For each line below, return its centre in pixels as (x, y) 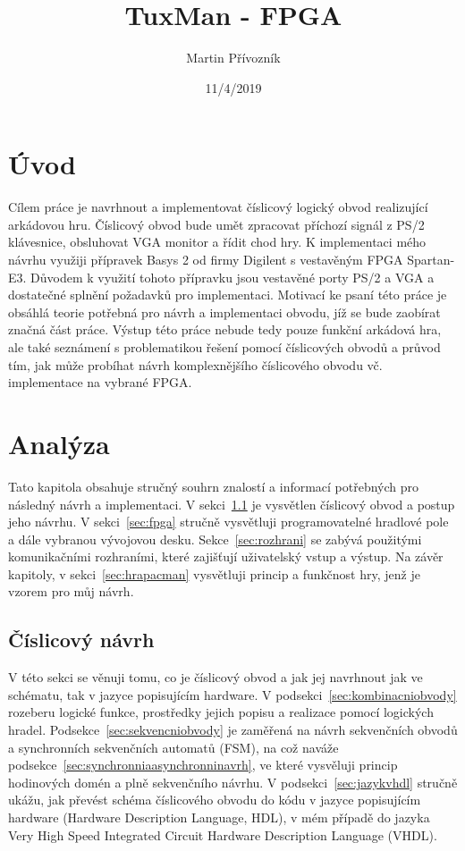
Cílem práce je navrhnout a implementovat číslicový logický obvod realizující (218, 207)
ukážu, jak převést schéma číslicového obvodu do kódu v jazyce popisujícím (215, 800)
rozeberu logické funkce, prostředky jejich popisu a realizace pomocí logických (221, 712)
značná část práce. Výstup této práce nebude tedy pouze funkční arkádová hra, (225, 329)
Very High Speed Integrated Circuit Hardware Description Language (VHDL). (223, 834)
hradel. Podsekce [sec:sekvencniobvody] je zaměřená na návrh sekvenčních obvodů (233, 730)
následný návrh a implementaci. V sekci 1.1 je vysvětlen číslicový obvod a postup (232, 504)
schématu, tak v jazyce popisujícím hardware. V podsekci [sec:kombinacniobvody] (232, 694)
